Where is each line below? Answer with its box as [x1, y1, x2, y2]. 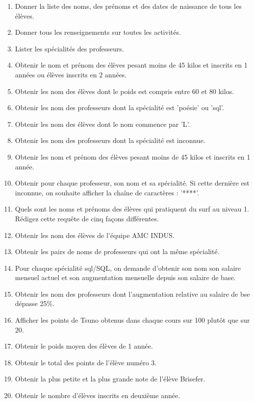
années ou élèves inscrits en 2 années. [15, 69, 127, 79]
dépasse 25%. [15, 298, 55, 308]
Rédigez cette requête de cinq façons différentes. [15, 213, 159, 223]
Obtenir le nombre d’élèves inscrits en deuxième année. [15, 390, 180, 401]
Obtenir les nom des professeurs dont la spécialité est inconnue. [15, 135, 205, 145]
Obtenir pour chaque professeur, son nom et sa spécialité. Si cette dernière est [15, 178, 250, 188]
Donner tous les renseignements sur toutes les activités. [15, 27, 181, 37]
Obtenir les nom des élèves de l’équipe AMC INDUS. [15, 230, 175, 240]
